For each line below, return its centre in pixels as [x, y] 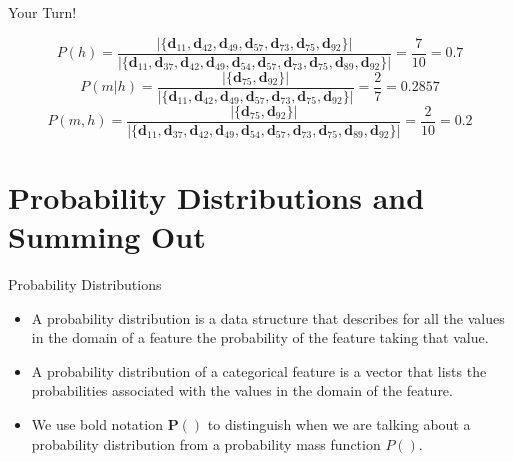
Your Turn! [42, 12]
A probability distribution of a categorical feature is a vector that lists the [259, 370]
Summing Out [107, 236]
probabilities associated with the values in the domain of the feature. [242, 390]
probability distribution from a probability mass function [206, 443]
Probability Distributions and [216, 196]
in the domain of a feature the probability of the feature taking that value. [260, 337]
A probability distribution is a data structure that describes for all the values [268, 317]
